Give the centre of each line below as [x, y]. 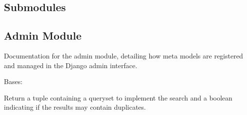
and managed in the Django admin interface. [71, 65]
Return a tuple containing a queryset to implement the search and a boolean [118, 97]
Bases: [13, 81]
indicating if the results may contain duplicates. [75, 107]
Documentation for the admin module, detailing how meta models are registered [123, 55]
